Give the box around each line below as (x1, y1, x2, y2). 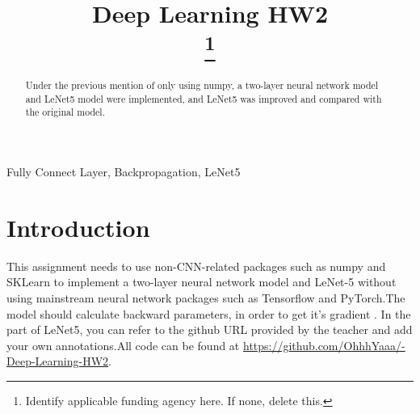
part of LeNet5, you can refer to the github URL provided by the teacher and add (6, 321, 413, 338)
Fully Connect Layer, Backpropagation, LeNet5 (6, 163, 241, 180)
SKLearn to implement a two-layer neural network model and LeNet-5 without (6, 273, 397, 290)
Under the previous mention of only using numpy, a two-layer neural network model (25, 78, 379, 92)
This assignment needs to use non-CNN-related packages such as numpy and (6, 257, 386, 274)
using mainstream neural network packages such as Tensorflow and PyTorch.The (6, 289, 405, 306)
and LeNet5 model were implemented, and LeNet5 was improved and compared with (25, 91, 382, 105)
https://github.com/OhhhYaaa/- (242, 336, 405, 353)
